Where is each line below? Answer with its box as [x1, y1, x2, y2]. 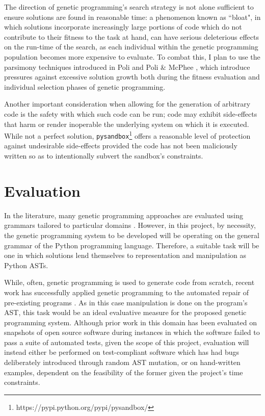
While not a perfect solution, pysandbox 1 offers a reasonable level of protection [4, 129, 251, 141]
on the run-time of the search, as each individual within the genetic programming [4, 41, 258, 52]
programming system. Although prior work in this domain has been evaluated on [4, 317, 257, 327]
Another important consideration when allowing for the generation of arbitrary [4, 98, 251, 109]
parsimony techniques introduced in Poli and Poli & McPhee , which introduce [4, 61, 250, 72]
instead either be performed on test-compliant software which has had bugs [4, 347, 239, 357]
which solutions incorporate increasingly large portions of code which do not [4, 21, 242, 32]
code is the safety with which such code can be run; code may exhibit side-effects [4, 108, 257, 119]
